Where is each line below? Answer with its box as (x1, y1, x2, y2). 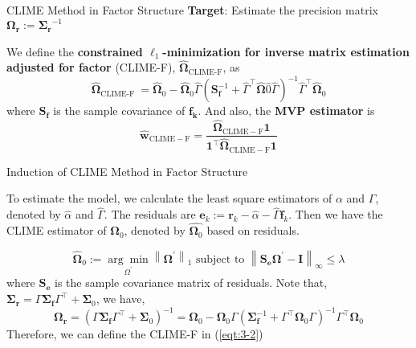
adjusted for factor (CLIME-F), (6, 59, 176, 76)
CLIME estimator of (6, 222, 107, 239)
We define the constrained (6, 43, 143, 59)
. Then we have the (288, 206, 383, 223)
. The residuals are (104, 206, 196, 223)
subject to (196, 253, 245, 265)
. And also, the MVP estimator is (198, 102, 375, 119)
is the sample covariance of (53, 102, 186, 119)
